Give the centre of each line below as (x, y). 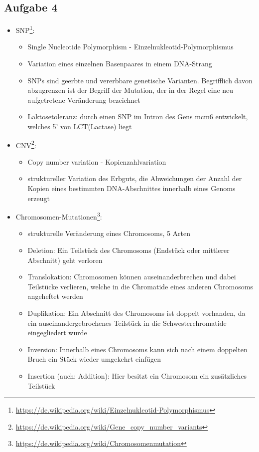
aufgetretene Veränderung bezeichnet (84, 100)
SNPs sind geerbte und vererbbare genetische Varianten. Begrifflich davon (140, 80)
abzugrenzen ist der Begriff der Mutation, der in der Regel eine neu (130, 90)
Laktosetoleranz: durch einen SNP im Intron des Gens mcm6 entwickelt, (138, 116)
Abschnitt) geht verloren (65, 260)
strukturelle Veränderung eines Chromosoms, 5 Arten (109, 233)
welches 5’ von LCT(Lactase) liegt (80, 126)
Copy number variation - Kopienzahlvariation (97, 161)
